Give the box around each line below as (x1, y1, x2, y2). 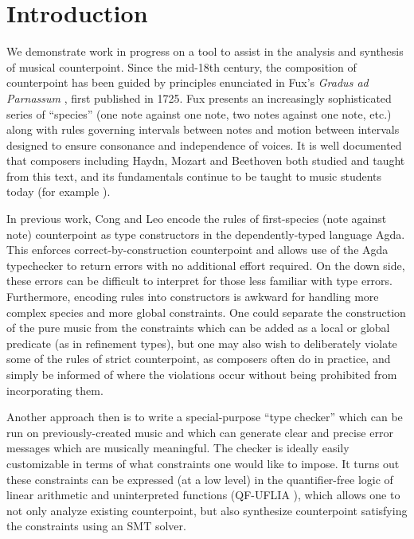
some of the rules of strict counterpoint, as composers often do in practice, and (6, 350, 391, 367)
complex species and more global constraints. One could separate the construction (6, 303, 406, 320)
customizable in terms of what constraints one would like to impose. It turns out (6, 455, 400, 471)
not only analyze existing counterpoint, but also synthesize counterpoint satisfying (6, 502, 408, 518)
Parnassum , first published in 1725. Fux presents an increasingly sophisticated (6, 89, 392, 106)
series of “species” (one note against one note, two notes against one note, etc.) (6, 105, 392, 122)
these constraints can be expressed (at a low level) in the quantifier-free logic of (6, 471, 393, 487)
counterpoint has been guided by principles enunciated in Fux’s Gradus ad (6, 74, 369, 91)
